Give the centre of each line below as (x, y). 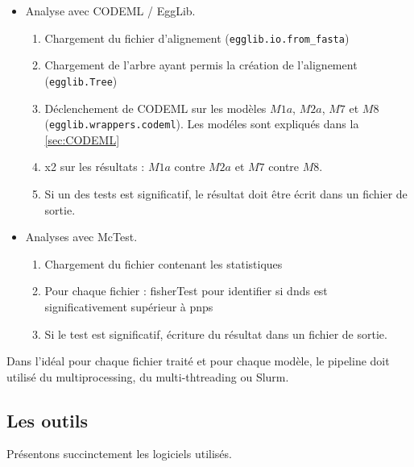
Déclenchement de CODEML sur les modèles (155, 108)
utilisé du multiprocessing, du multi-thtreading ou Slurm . (148, 376)
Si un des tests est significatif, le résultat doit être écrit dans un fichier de (226, 193)
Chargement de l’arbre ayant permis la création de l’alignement (201, 65)
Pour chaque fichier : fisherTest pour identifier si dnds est (186, 291)
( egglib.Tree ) (81, 80)
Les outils (47, 420)
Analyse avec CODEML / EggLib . (110, 10)
